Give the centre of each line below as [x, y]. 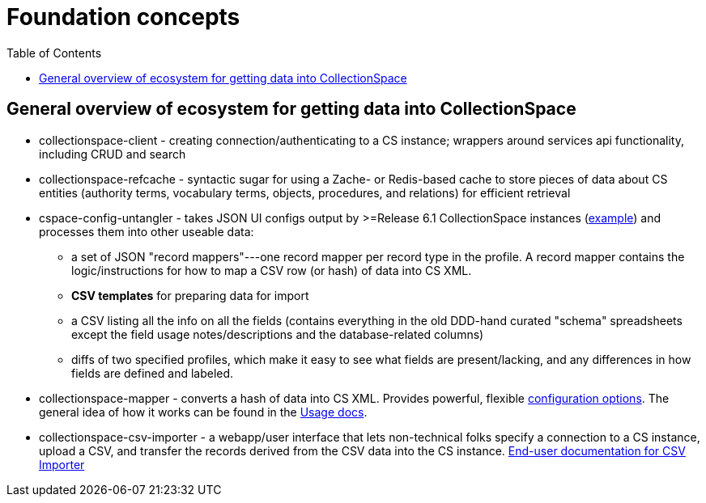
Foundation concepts [123, 17]
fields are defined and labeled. [153, 373]
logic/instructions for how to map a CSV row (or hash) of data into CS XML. [272, 270]
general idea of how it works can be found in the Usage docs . [203, 412]
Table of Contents [54, 53]
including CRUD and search [113, 154]
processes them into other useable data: [147, 231]
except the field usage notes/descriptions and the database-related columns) [278, 334]
